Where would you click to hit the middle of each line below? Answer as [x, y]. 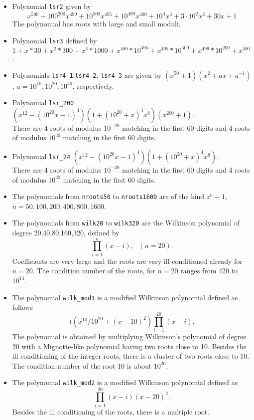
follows [23, 307]
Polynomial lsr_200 [43, 103]
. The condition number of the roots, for [94, 271]
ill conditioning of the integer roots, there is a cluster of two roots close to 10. [131, 356]
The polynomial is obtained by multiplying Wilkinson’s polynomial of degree [129, 336]
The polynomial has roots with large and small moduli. [96, 24]
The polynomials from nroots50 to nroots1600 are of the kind [108, 196]
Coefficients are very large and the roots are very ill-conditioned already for [127, 261]
